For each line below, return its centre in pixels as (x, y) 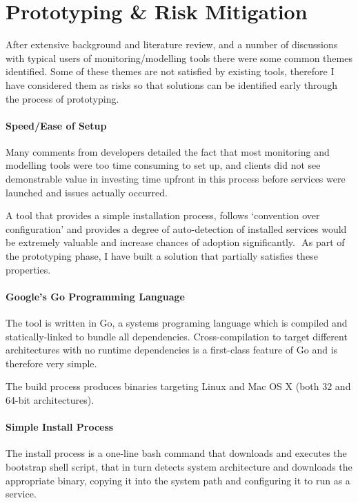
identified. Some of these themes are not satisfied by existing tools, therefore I (170, 71)
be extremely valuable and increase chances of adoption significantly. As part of (175, 242)
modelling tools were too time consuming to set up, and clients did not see (163, 165)
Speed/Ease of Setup (56, 125)
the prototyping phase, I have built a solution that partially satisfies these (162, 256)
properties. (28, 269)
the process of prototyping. (62, 98)
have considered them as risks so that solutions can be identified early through (171, 84)
